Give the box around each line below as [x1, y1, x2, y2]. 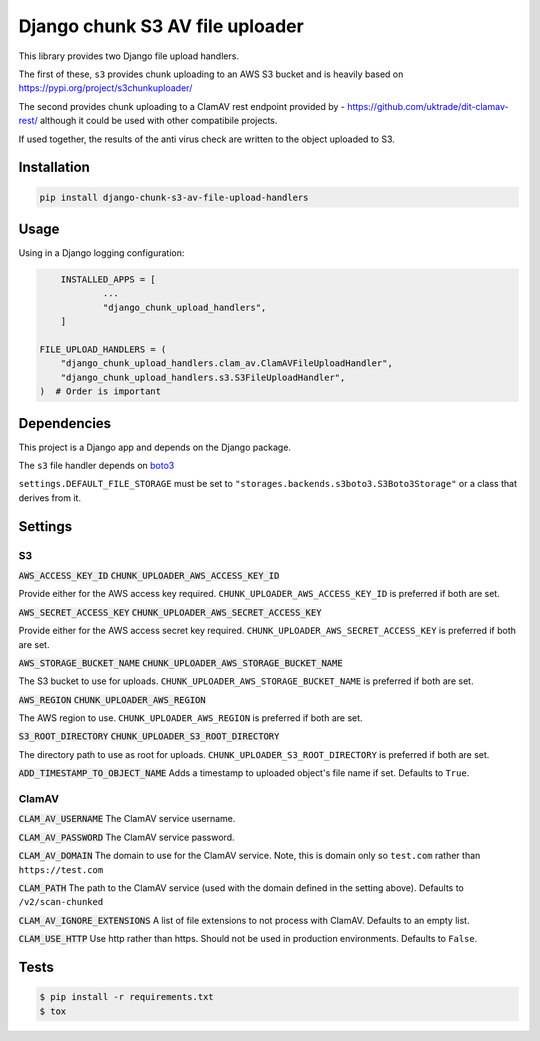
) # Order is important [39, 386, 162, 397]
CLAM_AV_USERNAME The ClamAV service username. [18, 813, 236, 825]
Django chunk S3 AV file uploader [18, 15, 304, 37]
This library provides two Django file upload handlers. [18, 50, 240, 62]
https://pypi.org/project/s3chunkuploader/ [18, 82, 193, 94]
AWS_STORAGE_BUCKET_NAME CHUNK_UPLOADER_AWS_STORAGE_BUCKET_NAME [18, 657, 344, 669]
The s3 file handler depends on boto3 [18, 460, 175, 471]
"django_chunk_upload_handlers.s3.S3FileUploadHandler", [60, 371, 346, 383]
